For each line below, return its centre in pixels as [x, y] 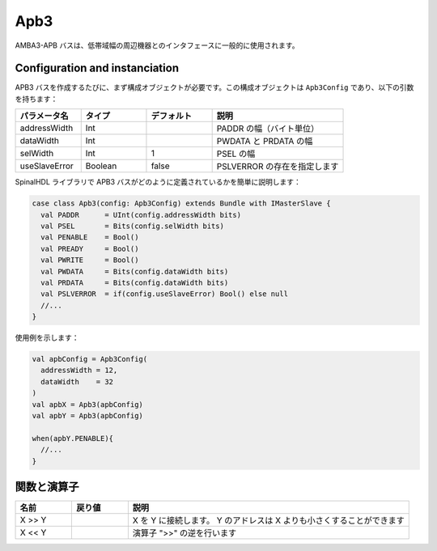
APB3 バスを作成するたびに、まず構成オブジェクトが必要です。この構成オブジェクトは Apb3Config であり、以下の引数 [214, 87]
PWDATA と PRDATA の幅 [265, 142]
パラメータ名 [44, 116]
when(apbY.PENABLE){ [72, 438]
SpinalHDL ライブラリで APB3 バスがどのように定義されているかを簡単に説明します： [158, 182]
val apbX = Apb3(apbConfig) [87, 404]
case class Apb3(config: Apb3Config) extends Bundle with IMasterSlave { [181, 203]
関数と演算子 [47, 487]
